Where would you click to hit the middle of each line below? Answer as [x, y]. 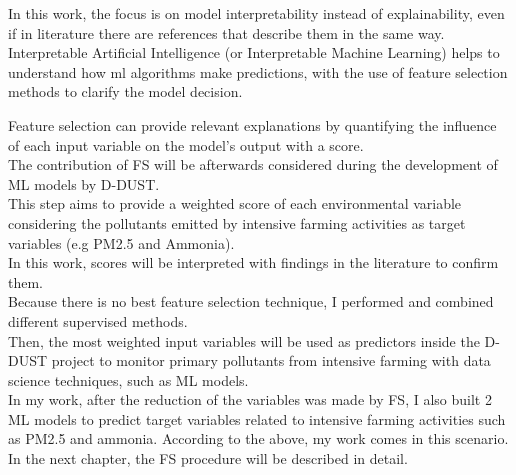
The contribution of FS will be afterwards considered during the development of [253, 164]
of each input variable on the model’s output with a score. [186, 144]
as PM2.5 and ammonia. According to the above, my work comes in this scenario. [258, 438]
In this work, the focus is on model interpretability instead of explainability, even [256, 13]
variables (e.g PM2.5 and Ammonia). [121, 242]
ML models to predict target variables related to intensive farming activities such [257, 418]
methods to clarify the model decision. [125, 91]
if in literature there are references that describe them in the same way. [226, 32]
